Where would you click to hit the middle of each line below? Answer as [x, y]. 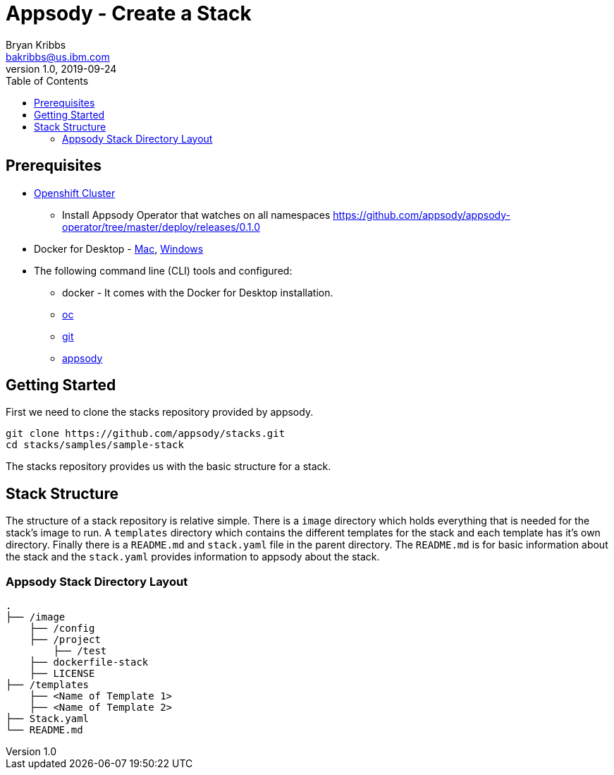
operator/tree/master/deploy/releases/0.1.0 [161, 227]
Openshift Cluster [75, 193]
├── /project [65, 640]
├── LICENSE [62, 674]
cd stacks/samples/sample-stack [95, 445]
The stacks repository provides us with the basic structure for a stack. [168, 467]
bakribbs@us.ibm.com [58, 56]
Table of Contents [47, 80]
